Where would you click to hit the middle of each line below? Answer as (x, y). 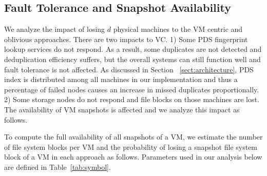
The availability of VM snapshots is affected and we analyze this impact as (122, 109)
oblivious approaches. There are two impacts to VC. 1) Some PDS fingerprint (126, 39)
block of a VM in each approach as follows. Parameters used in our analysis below (133, 157)
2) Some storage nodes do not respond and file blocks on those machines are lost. (132, 99)
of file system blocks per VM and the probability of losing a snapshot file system (131, 146)
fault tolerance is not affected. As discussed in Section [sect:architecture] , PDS (129, 69)
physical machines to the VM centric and (178, 29)
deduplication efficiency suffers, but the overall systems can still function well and (132, 59)
